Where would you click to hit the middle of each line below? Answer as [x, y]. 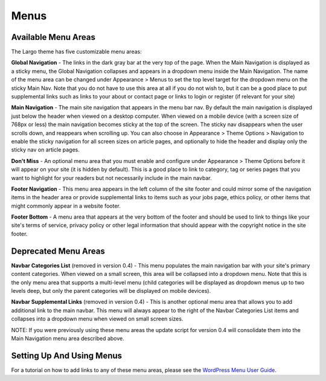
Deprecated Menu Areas [58, 251]
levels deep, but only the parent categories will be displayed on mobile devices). [111, 290]
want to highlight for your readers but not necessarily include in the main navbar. [111, 178]
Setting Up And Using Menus [67, 355]
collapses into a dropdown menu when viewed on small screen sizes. [97, 319]
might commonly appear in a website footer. [66, 206]
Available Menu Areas [53, 37]
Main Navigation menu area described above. [68, 338]
